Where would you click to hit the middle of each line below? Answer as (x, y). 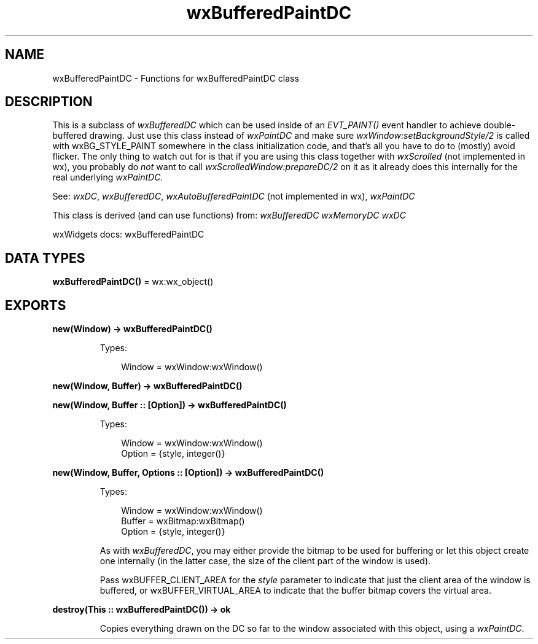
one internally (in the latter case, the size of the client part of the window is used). (265, 561)
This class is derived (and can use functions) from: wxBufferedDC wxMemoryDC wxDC (229, 215)
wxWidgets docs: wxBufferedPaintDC (128, 235)
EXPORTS (36, 305)
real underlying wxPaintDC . (108, 177)
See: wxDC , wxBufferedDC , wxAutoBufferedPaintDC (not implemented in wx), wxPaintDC (234, 196)
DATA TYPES (45, 258)
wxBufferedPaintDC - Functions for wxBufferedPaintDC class (176, 78)
